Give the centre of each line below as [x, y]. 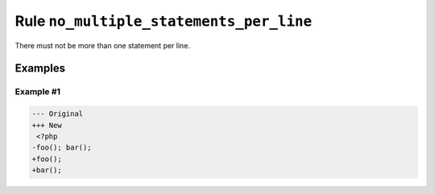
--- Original [58, 114]
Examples [40, 68]
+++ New [47, 125]
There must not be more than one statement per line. [103, 45]
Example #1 [37, 92]
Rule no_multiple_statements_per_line [164, 21]
